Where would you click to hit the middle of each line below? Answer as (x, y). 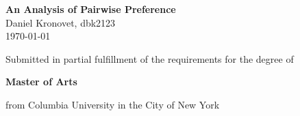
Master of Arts (41, 82)
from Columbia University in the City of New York (113, 104)
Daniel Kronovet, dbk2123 (61, 22)
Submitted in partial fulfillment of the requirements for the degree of (150, 58)
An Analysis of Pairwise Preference (91, 9)
